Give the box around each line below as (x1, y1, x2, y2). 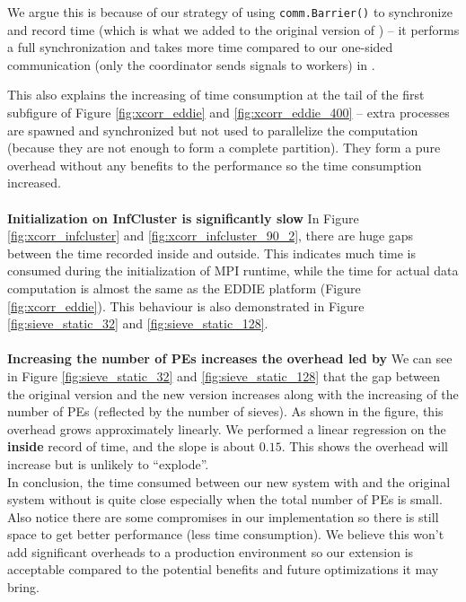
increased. (7, 173, 62, 192)
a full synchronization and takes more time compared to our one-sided (7, 38, 393, 57)
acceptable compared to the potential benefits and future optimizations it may (7, 560, 439, 579)
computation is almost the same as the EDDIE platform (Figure (7, 278, 361, 297)
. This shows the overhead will (281, 437, 448, 456)
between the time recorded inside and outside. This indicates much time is (7, 243, 417, 262)
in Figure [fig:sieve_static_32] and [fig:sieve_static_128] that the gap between (7, 366, 441, 385)
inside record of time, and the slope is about (7, 437, 256, 456)
